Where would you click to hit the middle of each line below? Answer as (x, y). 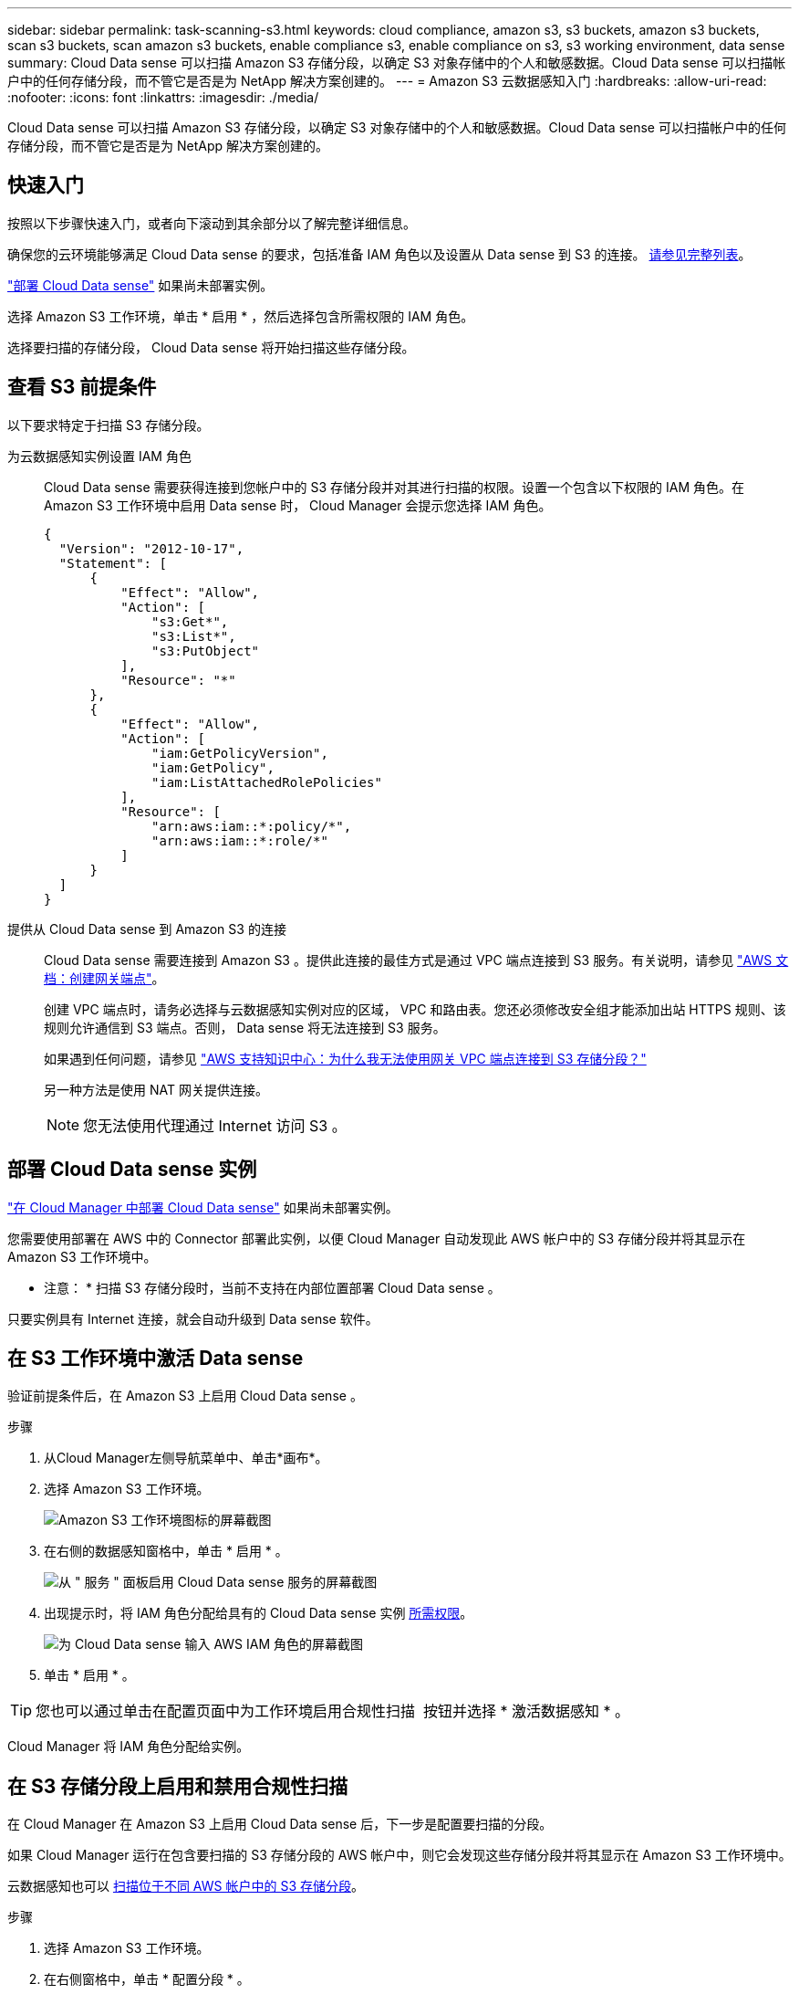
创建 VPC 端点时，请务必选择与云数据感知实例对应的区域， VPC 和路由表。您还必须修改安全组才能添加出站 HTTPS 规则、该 (415, 1009)
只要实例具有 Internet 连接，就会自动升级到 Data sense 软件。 (193, 1318)
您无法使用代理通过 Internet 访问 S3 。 (215, 1125)
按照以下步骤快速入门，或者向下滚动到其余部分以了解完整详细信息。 (212, 223)
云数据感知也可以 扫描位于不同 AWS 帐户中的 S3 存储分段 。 (186, 1886)
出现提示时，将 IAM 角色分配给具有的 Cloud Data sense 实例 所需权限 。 (259, 1613)
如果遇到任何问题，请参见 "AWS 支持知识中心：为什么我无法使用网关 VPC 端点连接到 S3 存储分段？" (345, 1058)
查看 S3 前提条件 (82, 387)
